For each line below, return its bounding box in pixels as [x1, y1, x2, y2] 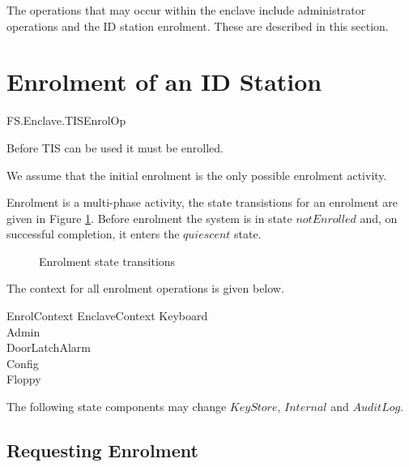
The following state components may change [6, 398, 227, 415]
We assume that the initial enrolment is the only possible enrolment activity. [6, 166, 387, 183]
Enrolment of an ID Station [6, 65, 322, 98]
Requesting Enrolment [6, 438, 198, 463]
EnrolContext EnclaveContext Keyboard [6, 307, 208, 324]
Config [6, 354, 39, 371]
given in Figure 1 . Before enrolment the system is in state [6, 209, 292, 226]
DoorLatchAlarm [6, 339, 91, 356]
